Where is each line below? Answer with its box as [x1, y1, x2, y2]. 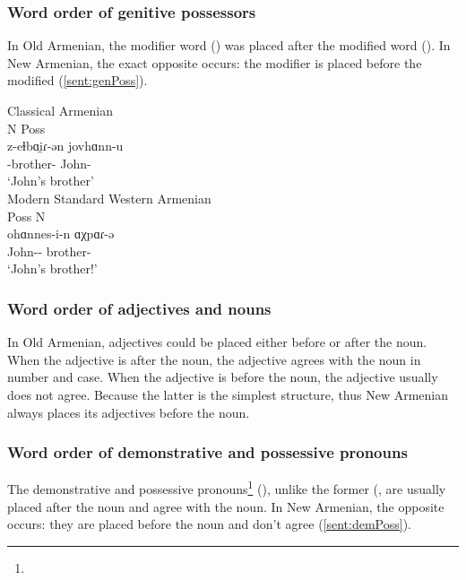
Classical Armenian [7, 101, 114, 119]
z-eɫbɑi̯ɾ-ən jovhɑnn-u [7, 136, 124, 155]
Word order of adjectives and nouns [7, 297, 272, 319]
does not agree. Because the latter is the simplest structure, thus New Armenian [7, 385, 449, 403]
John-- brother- [7, 241, 91, 260]
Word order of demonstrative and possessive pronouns [7, 441, 408, 463]
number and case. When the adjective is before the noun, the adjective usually [7, 368, 438, 386]
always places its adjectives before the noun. [7, 403, 250, 421]
